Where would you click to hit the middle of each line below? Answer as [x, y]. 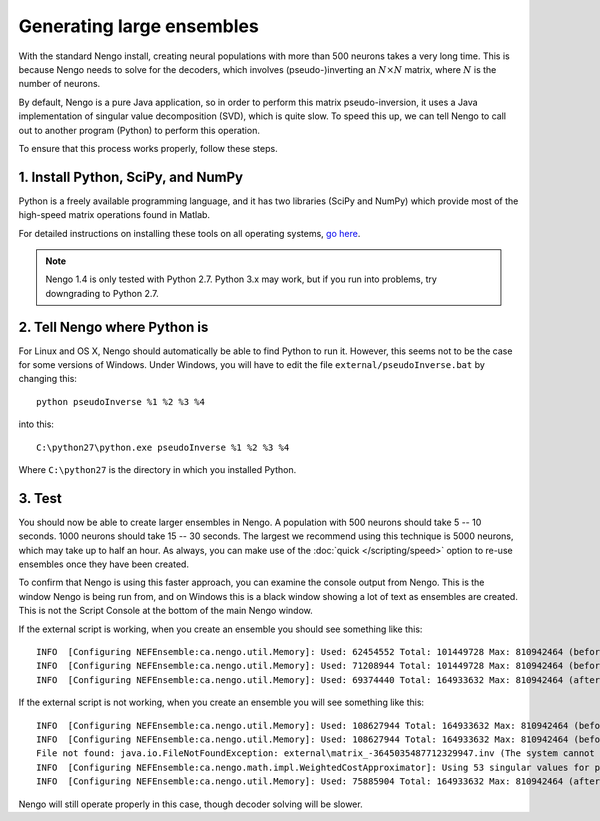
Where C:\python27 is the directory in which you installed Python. [157, 469]
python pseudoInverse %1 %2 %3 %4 [120, 401]
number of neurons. [59, 84]
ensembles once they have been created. [104, 564]
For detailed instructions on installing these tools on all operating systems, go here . [189, 233]
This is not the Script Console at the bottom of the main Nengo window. [166, 611]
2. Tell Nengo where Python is [113, 326]
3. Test [40, 498]
